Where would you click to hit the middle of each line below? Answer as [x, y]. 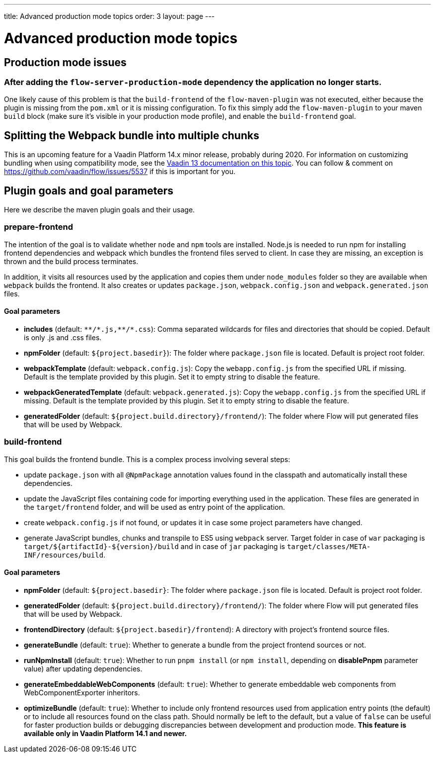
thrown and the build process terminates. [71, 261]
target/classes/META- [329, 546]
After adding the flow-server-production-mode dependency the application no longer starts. [193, 82]
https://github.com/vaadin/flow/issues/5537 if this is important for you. [120, 172]
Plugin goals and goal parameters [89, 190]
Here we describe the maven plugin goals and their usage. [100, 209]
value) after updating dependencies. [83, 668]
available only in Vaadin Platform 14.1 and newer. [106, 733]
